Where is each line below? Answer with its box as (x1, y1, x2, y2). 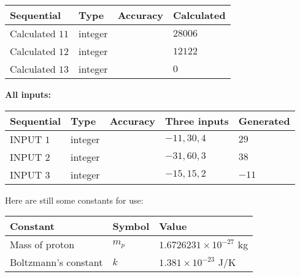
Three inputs (165, 113, 229, 128)
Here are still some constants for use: (5, 193, 144, 206)
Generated (238, 113, 290, 128)
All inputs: (5, 88, 51, 100)
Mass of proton (10, 237, 75, 252)
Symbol (112, 219, 150, 234)
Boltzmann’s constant (10, 255, 103, 270)
